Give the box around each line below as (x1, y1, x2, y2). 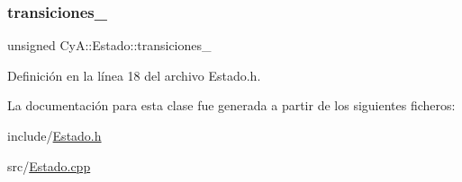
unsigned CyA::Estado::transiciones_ (7, 36, 212, 55)
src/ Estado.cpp (7, 156, 91, 175)
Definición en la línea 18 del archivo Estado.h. (7, 65, 261, 84)
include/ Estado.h (7, 126, 102, 144)
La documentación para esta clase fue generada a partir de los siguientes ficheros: (7, 96, 456, 115)
